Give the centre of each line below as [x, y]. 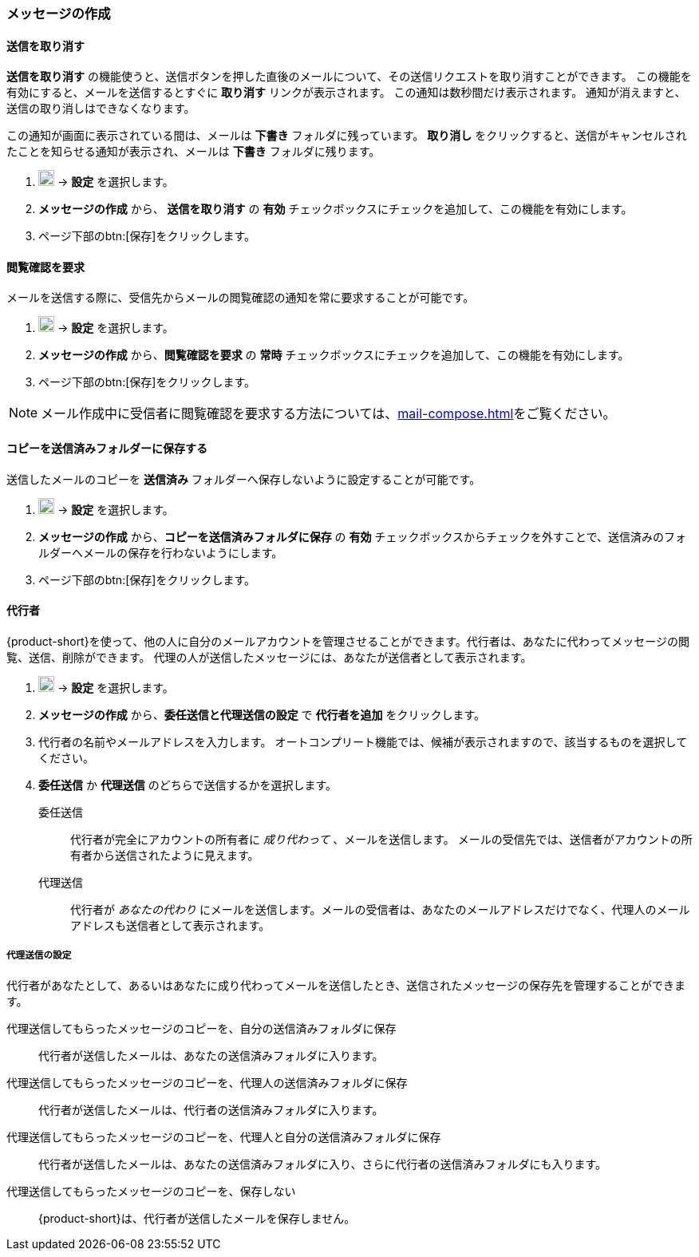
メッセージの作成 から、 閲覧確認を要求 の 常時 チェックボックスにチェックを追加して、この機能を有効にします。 [334, 355]
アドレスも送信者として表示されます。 [170, 925]
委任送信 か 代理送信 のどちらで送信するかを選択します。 [188, 785]
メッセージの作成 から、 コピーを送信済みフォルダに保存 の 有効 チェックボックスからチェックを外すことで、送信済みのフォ [363, 536]
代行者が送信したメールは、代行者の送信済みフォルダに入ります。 [211, 1109]
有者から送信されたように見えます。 [165, 855]
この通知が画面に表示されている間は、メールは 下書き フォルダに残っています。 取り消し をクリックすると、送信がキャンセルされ [347, 136]
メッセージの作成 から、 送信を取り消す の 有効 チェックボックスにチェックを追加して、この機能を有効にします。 [336, 209]
